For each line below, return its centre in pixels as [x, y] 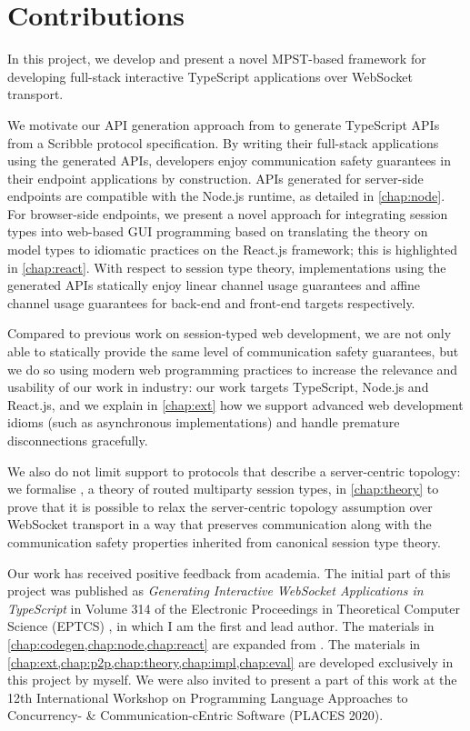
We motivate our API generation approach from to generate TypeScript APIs [224, 124]
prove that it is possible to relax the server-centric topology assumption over [220, 506]
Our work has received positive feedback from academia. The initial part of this [229, 572]
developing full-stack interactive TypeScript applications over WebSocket [210, 76]
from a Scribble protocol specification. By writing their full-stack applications [223, 142]
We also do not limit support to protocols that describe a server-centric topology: [234, 471]
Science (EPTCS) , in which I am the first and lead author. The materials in [221, 626]
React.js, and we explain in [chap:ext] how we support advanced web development [235, 404]
